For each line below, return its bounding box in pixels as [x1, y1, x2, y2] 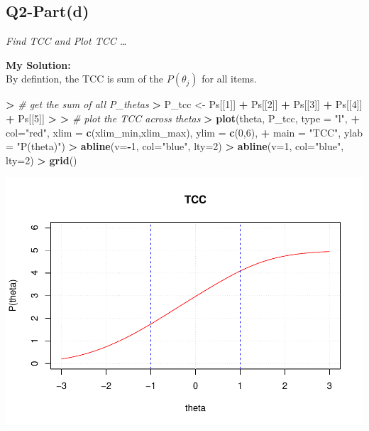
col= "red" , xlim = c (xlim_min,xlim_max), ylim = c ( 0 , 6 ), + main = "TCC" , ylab [6, 124, 363, 139]
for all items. [202, 71, 257, 86]
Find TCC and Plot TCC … [6, 33, 127, 48]
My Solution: [6, 57, 71, 72]
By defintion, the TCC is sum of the [6, 71, 163, 86]
